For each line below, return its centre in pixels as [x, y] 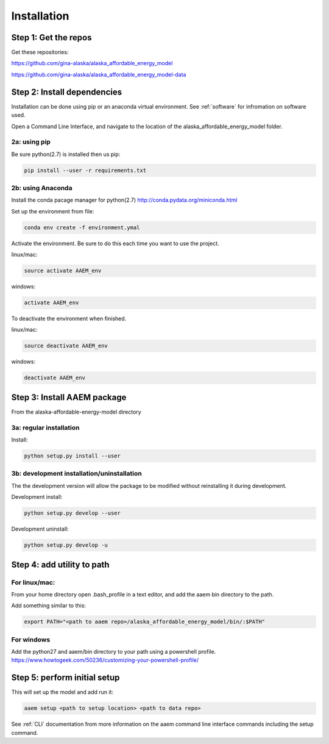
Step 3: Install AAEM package [69, 397]
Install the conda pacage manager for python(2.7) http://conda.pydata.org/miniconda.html [124, 200]
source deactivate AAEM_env [66, 346]
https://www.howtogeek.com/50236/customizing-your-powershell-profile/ [105, 660]
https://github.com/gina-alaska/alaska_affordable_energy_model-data [99, 74]
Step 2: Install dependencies [66, 92]
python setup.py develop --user [73, 513]
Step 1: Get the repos [51, 38]
